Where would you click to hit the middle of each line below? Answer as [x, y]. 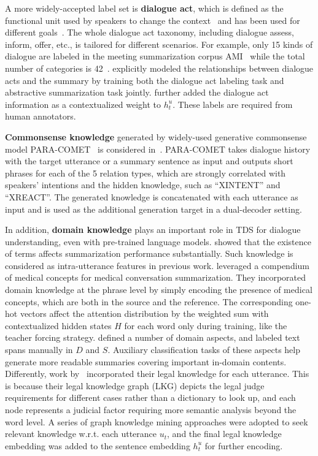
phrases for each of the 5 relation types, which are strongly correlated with [145, 173]
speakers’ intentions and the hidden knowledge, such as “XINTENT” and [143, 185]
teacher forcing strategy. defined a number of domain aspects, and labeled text [153, 337]
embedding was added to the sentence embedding [98, 445]
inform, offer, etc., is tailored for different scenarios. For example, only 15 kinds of [159, 44]
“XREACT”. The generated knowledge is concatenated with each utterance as [152, 196]
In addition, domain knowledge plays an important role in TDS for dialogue [153, 230]
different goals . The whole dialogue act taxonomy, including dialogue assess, [149, 32]
